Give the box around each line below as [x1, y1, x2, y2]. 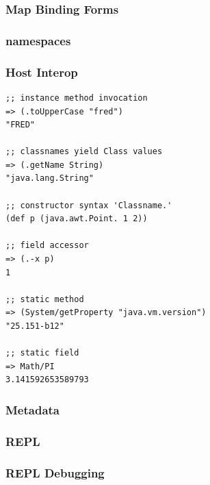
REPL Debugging [5, 464, 105, 481]
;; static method [5, 294, 84, 304]
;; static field [5, 348, 79, 358]
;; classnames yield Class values [5, 147, 163, 157]
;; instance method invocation [5, 92, 148, 103]
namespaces [5, 32, 71, 49]
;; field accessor [5, 240, 89, 251]
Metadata [5, 401, 60, 418]
